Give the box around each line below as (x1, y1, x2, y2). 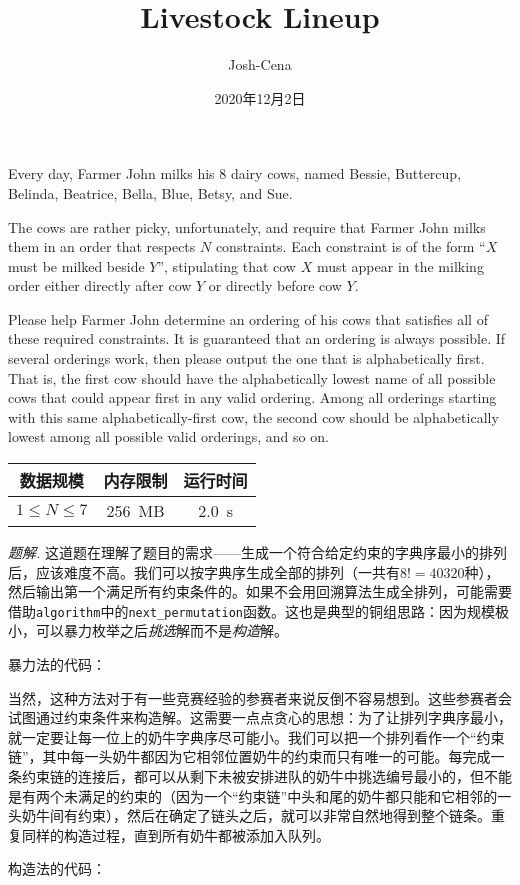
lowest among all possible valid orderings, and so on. (8, 426, 329, 447)
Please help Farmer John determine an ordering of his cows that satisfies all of (8, 308, 488, 329)
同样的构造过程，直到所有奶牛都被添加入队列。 (21, 824, 330, 845)
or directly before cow (208, 275, 342, 296)
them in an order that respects (8, 236, 196, 257)
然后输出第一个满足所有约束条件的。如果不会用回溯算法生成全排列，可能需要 (8, 581, 512, 602)
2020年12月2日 (214, 87, 306, 108)
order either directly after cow (8, 275, 192, 296)
